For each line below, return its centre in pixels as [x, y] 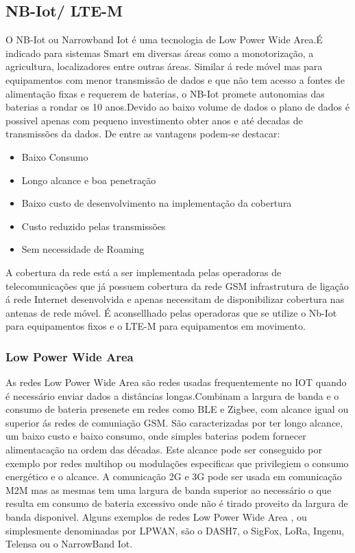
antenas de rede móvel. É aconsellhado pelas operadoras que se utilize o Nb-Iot [171, 312]
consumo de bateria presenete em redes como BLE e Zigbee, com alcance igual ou [177, 409]
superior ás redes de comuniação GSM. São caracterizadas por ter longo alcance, [174, 422]
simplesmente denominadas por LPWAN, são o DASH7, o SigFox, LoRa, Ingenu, [175, 530]
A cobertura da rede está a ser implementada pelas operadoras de [144, 272]
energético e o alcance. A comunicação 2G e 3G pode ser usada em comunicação [174, 476]
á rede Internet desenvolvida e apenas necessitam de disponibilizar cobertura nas [175, 299]
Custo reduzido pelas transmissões [94, 226]
